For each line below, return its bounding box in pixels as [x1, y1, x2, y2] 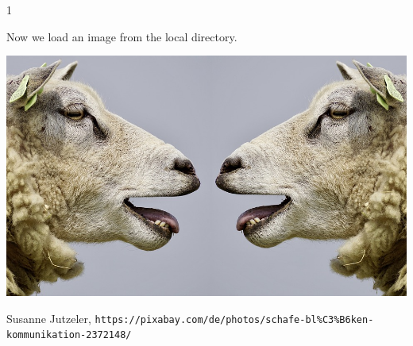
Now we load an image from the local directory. [6, 28, 237, 44]
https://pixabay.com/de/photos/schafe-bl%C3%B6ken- [95, 313, 374, 325]
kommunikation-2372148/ [6, 329, 132, 341]
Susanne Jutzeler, [6, 309, 91, 326]
